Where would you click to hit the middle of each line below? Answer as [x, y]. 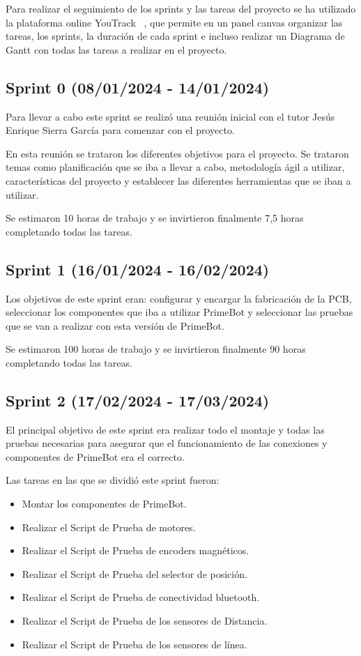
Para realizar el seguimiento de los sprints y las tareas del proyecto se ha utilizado [181, 8]
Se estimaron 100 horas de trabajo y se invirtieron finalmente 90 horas [156, 349]
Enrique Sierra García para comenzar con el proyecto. [120, 130]
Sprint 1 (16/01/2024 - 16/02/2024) [138, 269]
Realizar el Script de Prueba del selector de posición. [135, 573]
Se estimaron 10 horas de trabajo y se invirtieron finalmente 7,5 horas [155, 218]
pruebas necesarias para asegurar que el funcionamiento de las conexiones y [167, 443]
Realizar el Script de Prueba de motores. [109, 527]
